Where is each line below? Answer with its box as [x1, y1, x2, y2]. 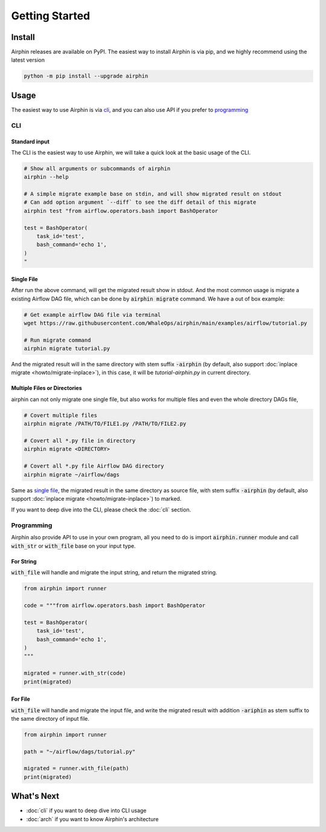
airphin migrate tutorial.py [24, 345, 110, 352]
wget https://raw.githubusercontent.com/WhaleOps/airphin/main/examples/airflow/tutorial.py [24, 319, 307, 327]
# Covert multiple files [24, 412, 98, 418]
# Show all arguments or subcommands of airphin [24, 165, 171, 172]
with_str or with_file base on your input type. [11, 542, 136, 550]
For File [11, 695, 30, 703]
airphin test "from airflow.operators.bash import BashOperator [24, 207, 219, 214]
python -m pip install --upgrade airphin [24, 73, 149, 80]
